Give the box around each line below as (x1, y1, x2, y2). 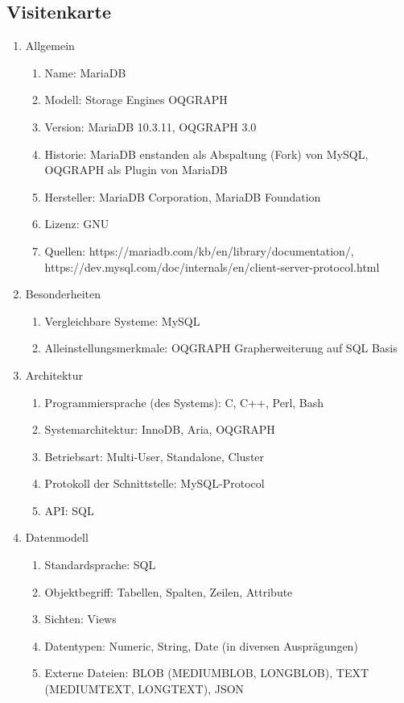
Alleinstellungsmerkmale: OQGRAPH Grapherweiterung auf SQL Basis (44, 339, 398, 356)
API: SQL (44, 501, 94, 518)
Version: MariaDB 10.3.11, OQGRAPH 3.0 (44, 118, 257, 135)
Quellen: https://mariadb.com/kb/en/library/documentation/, (44, 242, 354, 259)
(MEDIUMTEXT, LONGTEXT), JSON (44, 680, 245, 697)
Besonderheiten (25, 285, 101, 302)
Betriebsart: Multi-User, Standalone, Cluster (44, 447, 265, 464)
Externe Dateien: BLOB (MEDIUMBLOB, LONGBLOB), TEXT (44, 664, 369, 681)
